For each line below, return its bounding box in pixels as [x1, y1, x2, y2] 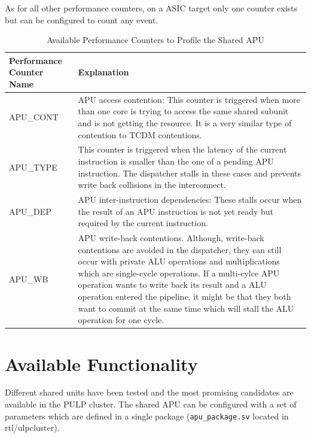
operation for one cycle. [78, 314, 164, 326]
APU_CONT [9, 111, 59, 123]
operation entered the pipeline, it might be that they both [78, 290, 291, 303]
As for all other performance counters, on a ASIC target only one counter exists [5, 2, 298, 14]
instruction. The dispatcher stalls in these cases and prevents [78, 166, 301, 179]
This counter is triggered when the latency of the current [78, 143, 287, 156]
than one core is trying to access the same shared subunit [78, 105, 289, 117]
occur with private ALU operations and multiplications [78, 255, 280, 267]
